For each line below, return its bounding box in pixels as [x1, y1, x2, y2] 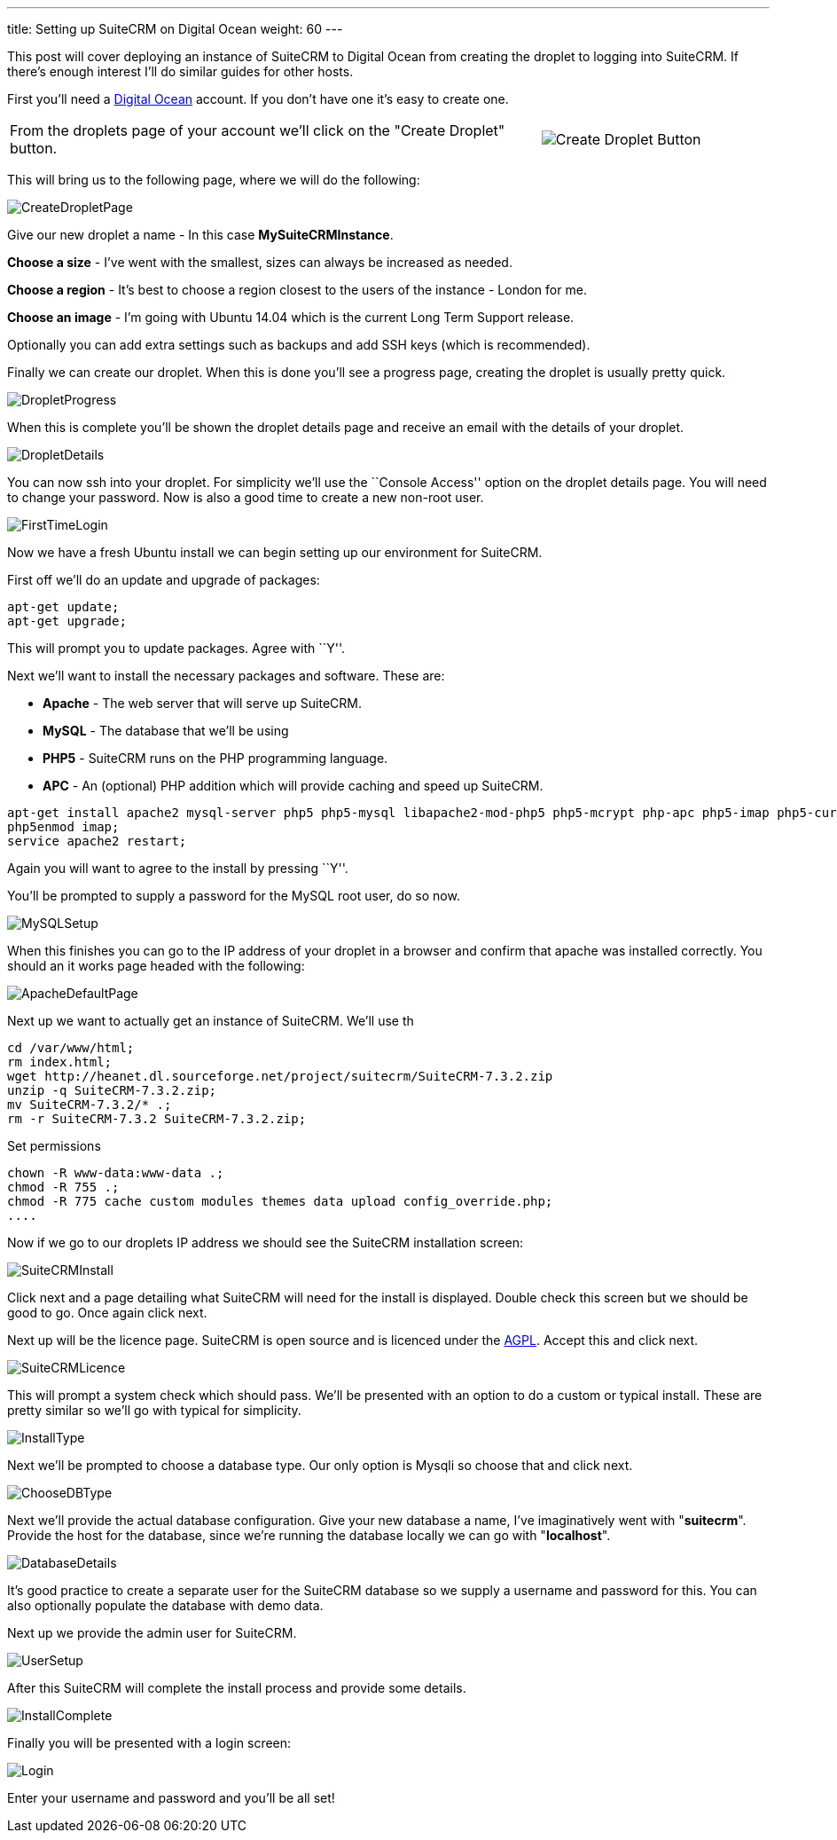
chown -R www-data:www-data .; [7, 1166, 224, 1180]
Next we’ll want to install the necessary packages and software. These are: [7, 668, 445, 683]
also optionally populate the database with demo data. [7, 1598, 324, 1613]
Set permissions [7, 1138, 101, 1153]
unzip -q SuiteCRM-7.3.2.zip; [7, 1083, 217, 1097]
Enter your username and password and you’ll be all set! [7, 1790, 335, 1805]
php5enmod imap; [7, 820, 120, 834]
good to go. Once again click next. [7, 1305, 207, 1320]
